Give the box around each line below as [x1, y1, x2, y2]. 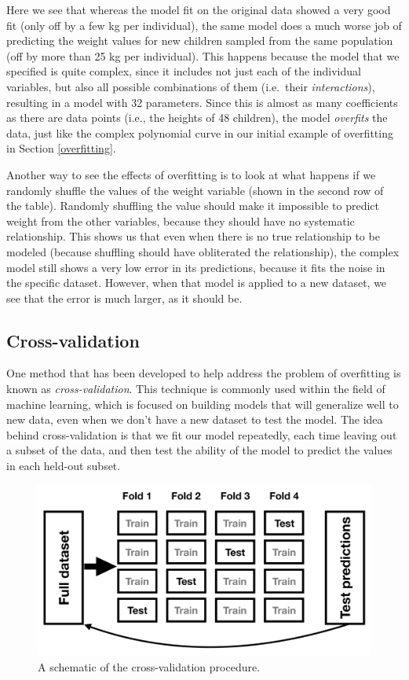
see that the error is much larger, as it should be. [6, 289, 243, 306]
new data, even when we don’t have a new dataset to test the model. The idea [6, 411, 383, 428]
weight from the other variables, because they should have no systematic [6, 212, 355, 229]
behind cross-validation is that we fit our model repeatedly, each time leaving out [6, 426, 397, 443]
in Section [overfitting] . [6, 140, 116, 156]
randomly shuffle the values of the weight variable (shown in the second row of [6, 182, 384, 198]
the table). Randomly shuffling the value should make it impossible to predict [6, 197, 379, 214]
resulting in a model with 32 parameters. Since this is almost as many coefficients [6, 94, 398, 110]
